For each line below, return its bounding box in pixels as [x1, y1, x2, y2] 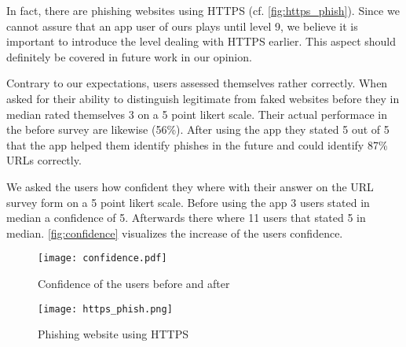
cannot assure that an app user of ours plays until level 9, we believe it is [6, 17, 358, 34]
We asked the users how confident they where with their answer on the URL [6, 178, 374, 194]
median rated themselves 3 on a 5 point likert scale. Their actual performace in [6, 105, 387, 122]
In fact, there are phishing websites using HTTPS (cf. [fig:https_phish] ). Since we [6, 2, 400, 18]
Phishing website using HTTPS [38, 326, 188, 342]
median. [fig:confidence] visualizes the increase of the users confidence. [6, 224, 343, 241]
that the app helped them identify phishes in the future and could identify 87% [6, 136, 388, 153]
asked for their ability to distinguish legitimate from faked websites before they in [6, 90, 400, 106]
